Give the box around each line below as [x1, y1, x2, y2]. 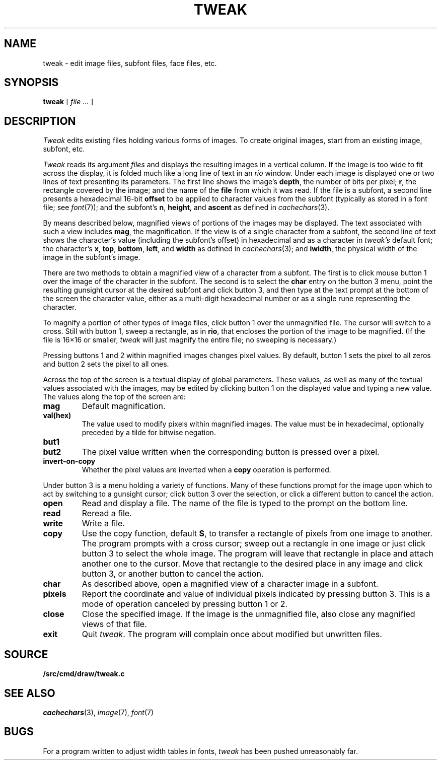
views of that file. [82, 619, 147, 630]
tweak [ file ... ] [43, 97, 94, 106]
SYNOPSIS [4, 76, 59, 89]
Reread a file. [82, 508, 132, 519]
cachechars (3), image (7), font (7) [43, 708, 154, 717]
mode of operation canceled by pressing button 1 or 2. [82, 599, 288, 609]
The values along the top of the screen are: [43, 392, 186, 401]
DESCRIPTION [4, 114, 76, 127]
